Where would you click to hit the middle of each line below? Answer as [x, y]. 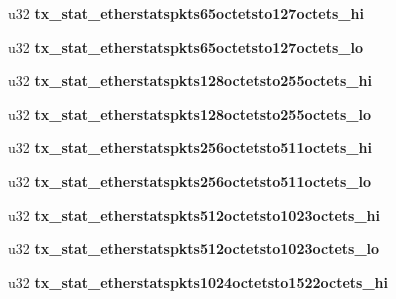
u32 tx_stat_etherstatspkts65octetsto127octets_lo [185, 46]
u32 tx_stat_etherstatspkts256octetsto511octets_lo [190, 180]
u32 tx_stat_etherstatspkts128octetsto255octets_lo [190, 113]
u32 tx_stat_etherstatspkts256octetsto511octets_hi [190, 147]
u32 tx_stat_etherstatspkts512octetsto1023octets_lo [194, 248]
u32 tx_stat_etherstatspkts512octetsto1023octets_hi [194, 214]
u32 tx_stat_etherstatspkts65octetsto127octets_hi [186, 13]
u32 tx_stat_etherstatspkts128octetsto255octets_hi [190, 80]
